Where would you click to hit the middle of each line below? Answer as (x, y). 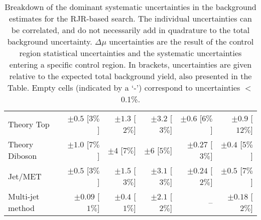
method (21, 208)
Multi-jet (24, 196)
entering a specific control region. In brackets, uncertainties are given (130, 64)
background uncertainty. (50, 41)
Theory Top (29, 124)
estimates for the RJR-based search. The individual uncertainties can (130, 18)
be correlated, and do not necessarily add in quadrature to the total (130, 30)
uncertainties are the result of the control (181, 41)
